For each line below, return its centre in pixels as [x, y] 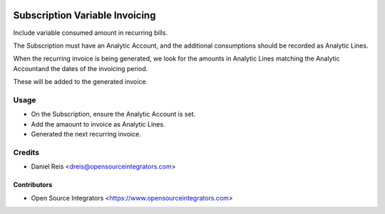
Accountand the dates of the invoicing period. [81, 68]
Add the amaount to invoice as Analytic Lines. [98, 124]
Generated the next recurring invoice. [86, 134]
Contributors [33, 185]
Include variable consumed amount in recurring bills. [90, 33]
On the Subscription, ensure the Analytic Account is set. [113, 114]
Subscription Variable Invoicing [84, 15]
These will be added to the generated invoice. [81, 82]
